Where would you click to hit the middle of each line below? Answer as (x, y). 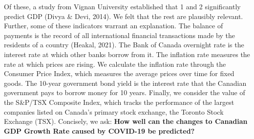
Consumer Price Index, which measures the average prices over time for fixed (119, 73)
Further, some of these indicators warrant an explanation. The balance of (114, 26)
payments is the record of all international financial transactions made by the (119, 35)
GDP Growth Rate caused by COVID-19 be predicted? (99, 130)
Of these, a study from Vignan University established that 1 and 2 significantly (122, 6)
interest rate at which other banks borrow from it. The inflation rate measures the (127, 54)
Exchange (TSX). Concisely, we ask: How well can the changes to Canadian (126, 121)
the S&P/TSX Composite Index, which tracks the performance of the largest (119, 102)
